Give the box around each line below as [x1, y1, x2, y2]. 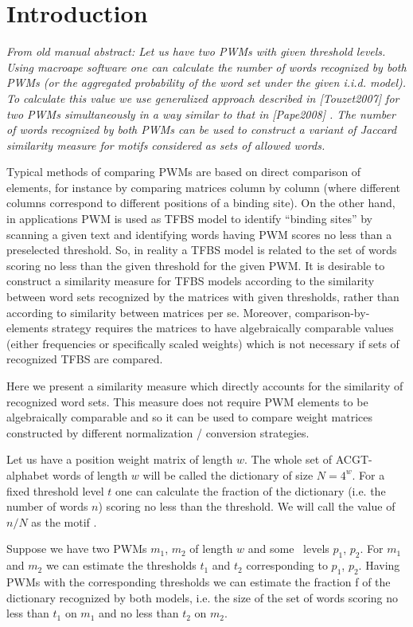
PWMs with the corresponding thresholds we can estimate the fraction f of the [6, 573, 391, 590]
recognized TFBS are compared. [6, 351, 163, 367]
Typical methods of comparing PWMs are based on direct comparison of [6, 163, 361, 180]
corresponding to [246, 557, 328, 574]
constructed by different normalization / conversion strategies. [6, 424, 310, 441]
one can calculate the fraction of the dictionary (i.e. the [115, 482, 386, 499]
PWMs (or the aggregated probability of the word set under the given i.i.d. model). [6, 74, 407, 91]
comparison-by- [294, 304, 370, 320]
